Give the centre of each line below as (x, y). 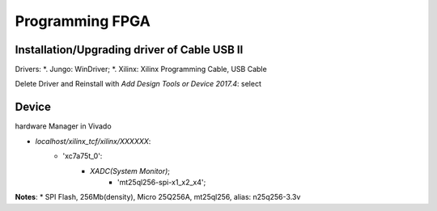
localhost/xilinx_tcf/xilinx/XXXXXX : (93, 141)
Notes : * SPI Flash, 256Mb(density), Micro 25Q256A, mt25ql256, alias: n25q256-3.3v (158, 197)
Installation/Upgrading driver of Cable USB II (129, 50)
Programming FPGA (83, 21)
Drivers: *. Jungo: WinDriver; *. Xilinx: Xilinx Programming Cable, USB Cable (141, 70)
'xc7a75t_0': (83, 156)
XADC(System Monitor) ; (130, 171)
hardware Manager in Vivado (64, 126)
